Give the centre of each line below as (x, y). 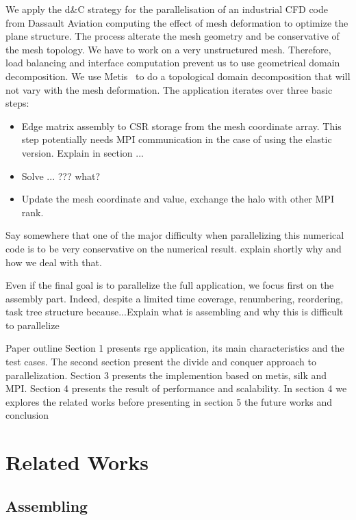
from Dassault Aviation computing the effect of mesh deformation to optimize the (177, 22)
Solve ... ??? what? (61, 175)
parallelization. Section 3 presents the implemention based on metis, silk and (166, 375)
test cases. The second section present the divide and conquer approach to (161, 362)
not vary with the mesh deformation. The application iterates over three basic (169, 89)
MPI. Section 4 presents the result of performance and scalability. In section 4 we (176, 388)
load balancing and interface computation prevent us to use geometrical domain (173, 63)
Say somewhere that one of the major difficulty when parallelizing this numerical (175, 235)
